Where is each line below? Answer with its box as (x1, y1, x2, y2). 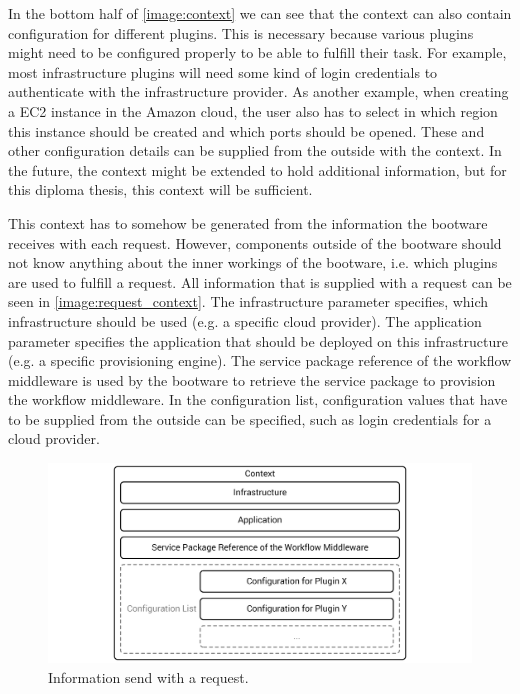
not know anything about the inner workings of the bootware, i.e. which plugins (8, 252, 498, 273)
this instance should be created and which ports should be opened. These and (8, 120, 485, 141)
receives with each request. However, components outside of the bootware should (8, 232, 502, 253)
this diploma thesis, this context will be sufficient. (8, 179, 313, 200)
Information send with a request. (48, 666, 249, 687)
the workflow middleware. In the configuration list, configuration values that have (8, 389, 508, 410)
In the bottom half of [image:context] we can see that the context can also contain (8, 3, 512, 23)
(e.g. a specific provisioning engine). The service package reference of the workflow (8, 350, 512, 371)
